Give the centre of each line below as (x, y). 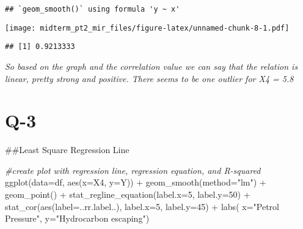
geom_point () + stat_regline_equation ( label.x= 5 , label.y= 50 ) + (128, 194)
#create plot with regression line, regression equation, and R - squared (133, 170)
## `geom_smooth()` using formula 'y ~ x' (93, 9)
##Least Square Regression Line (67, 150)
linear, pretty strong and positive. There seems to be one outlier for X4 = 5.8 (149, 78)
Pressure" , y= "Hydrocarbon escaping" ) (77, 218)
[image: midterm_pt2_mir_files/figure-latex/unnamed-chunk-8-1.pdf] (147, 28)
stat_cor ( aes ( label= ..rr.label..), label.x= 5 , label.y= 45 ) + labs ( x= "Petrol (142, 206)
